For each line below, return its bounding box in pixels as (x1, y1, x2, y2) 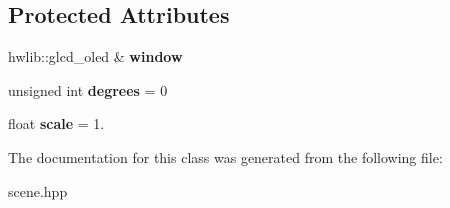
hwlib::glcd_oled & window (8, 46, 183, 67)
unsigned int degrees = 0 (8, 79, 168, 100)
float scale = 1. (8, 113, 105, 134)
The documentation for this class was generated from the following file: (8, 146, 443, 167)
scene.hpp (8, 180, 68, 201)
